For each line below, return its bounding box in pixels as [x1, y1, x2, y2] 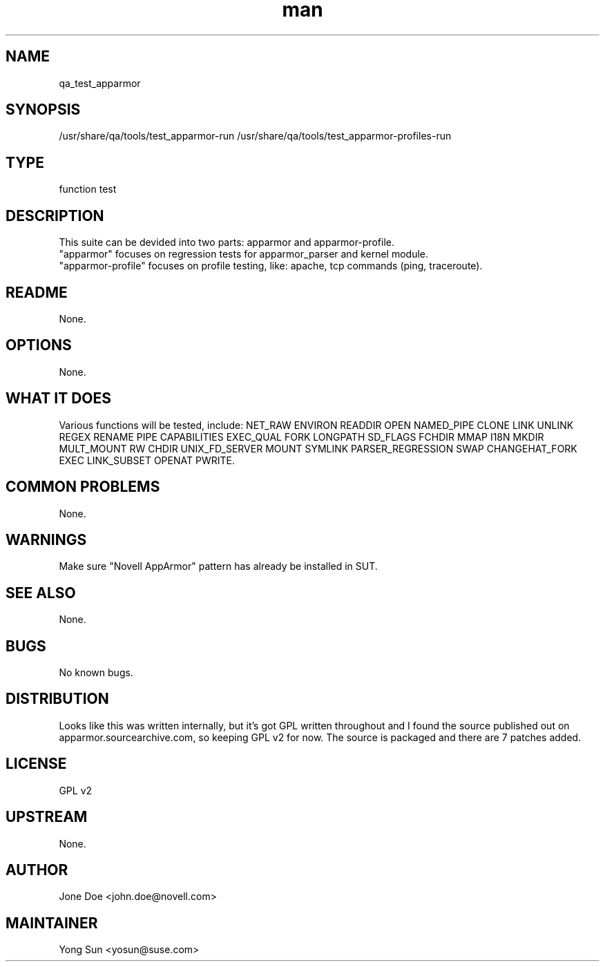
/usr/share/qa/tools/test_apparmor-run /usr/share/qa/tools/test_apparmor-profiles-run [59, 130, 452, 142]
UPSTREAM [6, 808, 88, 826]
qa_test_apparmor [59, 77, 141, 89]
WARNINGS [6, 530, 87, 548]
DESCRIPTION [6, 207, 104, 224]
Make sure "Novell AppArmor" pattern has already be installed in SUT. [59, 560, 378, 573]
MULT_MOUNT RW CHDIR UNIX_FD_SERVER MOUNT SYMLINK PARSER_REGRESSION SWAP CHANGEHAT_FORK [59, 442, 577, 454]
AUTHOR [6, 861, 68, 879]
